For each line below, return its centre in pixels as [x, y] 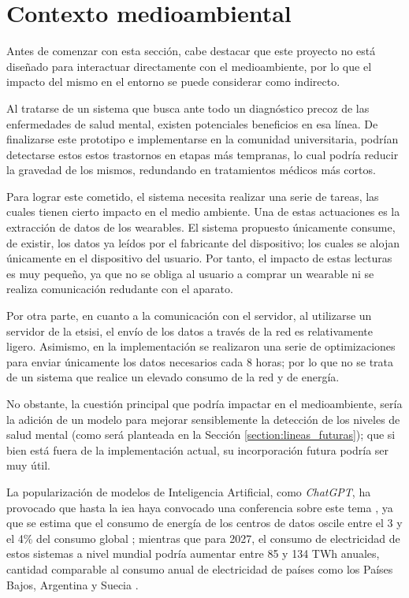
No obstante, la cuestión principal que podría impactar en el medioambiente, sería [204, 403]
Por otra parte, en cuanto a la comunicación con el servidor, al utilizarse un [189, 316]
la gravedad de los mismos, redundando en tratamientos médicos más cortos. [191, 170]
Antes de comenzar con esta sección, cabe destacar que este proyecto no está [191, 51]
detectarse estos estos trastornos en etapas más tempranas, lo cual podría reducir [203, 154]
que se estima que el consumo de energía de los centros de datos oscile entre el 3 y [204, 523]
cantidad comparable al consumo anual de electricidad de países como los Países [200, 568]
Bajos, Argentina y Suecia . [73, 584]
